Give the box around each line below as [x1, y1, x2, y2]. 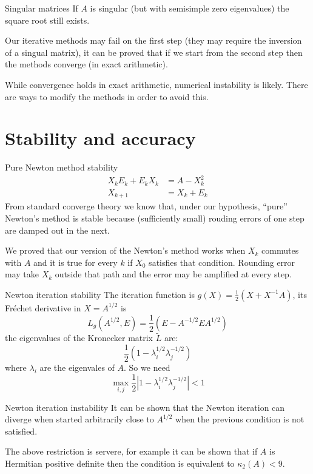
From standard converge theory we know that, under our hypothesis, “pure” [5, 200, 288, 212]
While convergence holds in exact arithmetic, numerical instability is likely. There [5, 78, 308, 90]
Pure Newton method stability [5, 161, 118, 174]
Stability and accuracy [5, 126, 196, 151]
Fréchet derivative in [5, 301, 81, 314]
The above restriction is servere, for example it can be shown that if [5, 445, 258, 458]
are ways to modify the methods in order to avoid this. [5, 90, 209, 103]
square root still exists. [5, 13, 90, 26]
